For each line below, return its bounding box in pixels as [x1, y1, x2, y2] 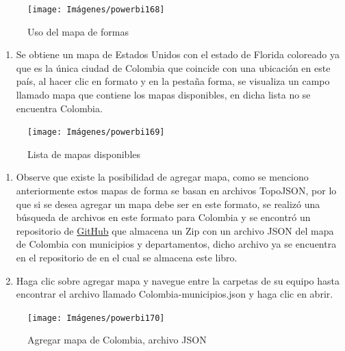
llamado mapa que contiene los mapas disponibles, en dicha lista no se [16, 88, 311, 102]
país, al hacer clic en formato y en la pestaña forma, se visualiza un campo [16, 74, 330, 88]
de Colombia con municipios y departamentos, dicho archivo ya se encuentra [16, 237, 337, 251]
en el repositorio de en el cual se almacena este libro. [16, 250, 238, 265]
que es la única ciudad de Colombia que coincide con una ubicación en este [16, 60, 331, 75]
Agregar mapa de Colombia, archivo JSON [27, 333, 207, 347]
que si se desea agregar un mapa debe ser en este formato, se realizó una [16, 196, 320, 211]
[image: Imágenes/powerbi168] [27, 5, 165, 14]
